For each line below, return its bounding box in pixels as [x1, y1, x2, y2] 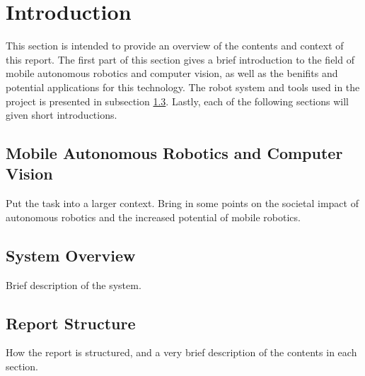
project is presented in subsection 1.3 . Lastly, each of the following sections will [6, 93, 349, 108]
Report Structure [6, 312, 136, 334]
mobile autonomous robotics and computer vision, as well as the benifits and [6, 66, 338, 81]
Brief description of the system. [6, 277, 141, 292]
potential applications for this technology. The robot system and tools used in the [6, 79, 360, 94]
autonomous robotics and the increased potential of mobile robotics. [6, 209, 301, 224]
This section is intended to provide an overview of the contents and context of [6, 38, 344, 53]
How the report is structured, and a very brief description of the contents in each [6, 345, 357, 360]
